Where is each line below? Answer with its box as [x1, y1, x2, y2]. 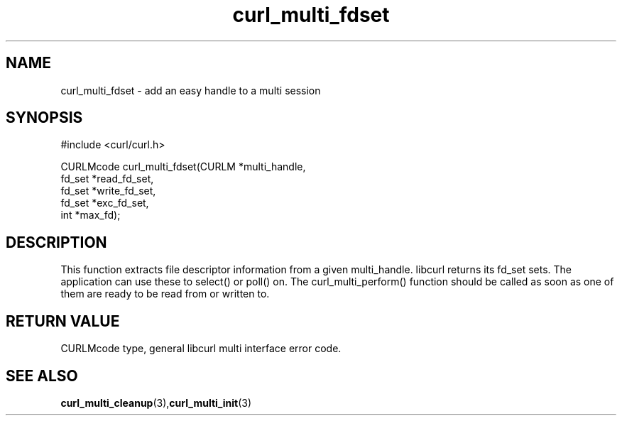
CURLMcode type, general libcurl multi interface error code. [60, 342, 342, 355]
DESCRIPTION [6, 233, 107, 251]
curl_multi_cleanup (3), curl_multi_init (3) [60, 396, 251, 409]
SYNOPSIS [6, 109, 83, 127]
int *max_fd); [60, 209, 121, 222]
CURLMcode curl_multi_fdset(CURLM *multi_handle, [60, 160, 306, 173]
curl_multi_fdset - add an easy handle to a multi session [60, 84, 321, 97]
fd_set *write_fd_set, [60, 185, 156, 197]
